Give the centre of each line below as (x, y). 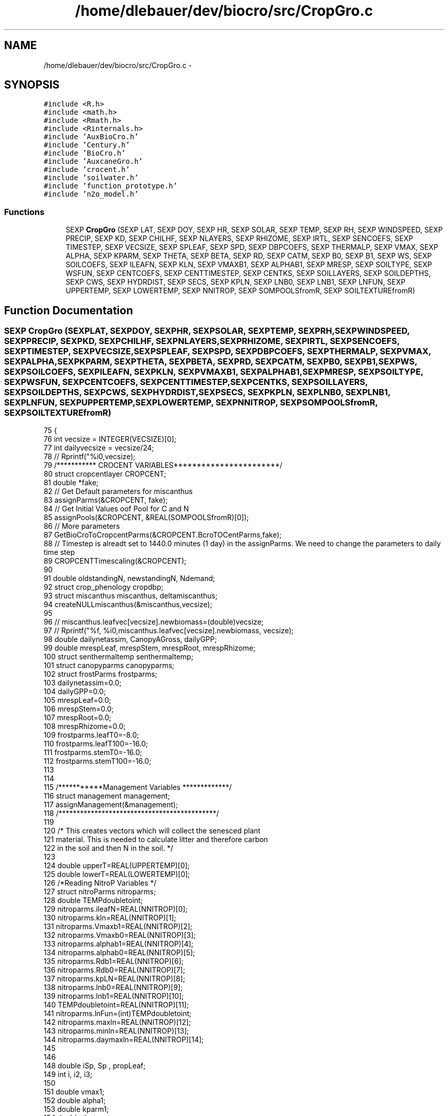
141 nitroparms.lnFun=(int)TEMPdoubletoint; (118, 1014)
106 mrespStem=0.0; (79, 709)
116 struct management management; (107, 796)
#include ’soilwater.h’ (91, 178)
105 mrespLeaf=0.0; (77, 700)
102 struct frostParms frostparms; (100, 674)
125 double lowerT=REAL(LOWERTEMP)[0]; (117, 874)
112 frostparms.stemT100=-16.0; (97, 761)
